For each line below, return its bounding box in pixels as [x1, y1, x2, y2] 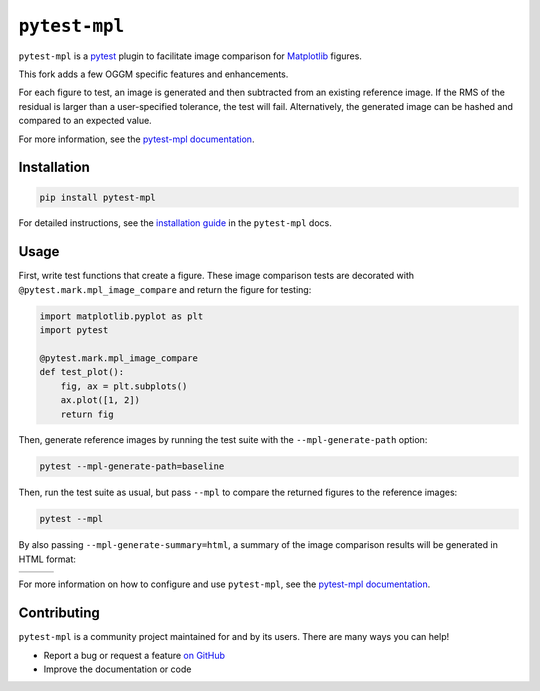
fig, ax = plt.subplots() [60, 380, 188, 392]
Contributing [18, 605, 100, 622]
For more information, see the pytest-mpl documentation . [18, 133, 255, 145]
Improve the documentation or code [43, 663, 192, 675]
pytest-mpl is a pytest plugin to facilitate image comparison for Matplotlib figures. [18, 50, 362, 62]
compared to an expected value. [18, 115, 152, 127]
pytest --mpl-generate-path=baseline [39, 461, 225, 472]
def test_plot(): [39, 366, 125, 378]
